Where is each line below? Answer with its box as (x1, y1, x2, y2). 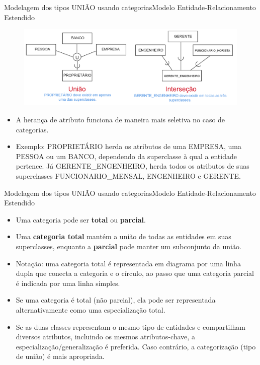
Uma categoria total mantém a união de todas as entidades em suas (16, 231, 231, 242)
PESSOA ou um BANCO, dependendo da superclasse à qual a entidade (16, 151, 237, 161)
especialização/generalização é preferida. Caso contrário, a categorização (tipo (16, 341, 256, 351)
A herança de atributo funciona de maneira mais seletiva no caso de (16, 114, 225, 125)
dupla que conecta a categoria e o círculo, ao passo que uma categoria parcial (16, 268, 254, 278)
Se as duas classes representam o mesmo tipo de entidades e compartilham (16, 321, 245, 332)
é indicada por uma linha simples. (16, 277, 120, 288)
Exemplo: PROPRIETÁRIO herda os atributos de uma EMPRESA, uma (16, 141, 241, 152)
